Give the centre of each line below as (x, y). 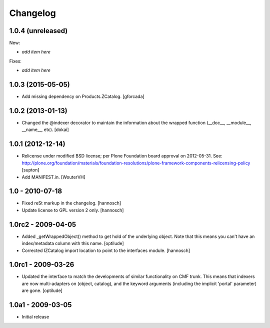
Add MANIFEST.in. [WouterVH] (54, 177)
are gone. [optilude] (42, 290)
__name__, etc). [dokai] (45, 129)
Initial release (35, 317)
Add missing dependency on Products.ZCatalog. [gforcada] (83, 96)
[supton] (30, 170)
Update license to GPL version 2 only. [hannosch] (73, 210)
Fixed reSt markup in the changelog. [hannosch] (71, 203)
